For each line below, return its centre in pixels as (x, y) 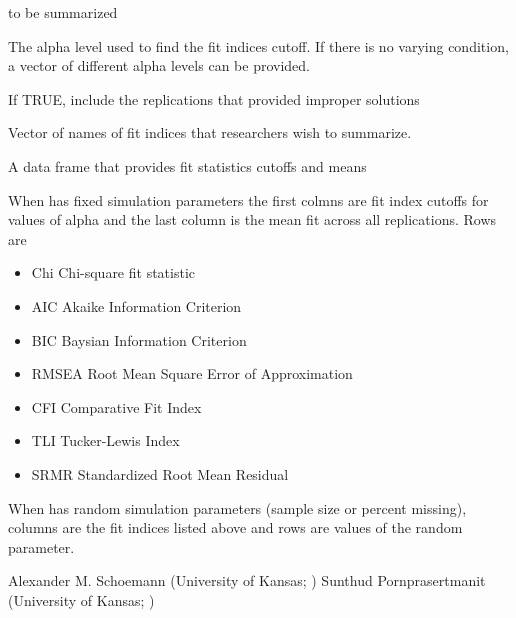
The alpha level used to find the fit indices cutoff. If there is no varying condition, (258, 45)
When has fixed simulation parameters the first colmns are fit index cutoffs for (248, 199)
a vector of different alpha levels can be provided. (159, 65)
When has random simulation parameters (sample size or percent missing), (237, 507)
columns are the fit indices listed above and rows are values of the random (235, 527)
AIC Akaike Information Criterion (136, 305)
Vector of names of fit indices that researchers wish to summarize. (210, 132)
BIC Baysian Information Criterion (139, 339)
